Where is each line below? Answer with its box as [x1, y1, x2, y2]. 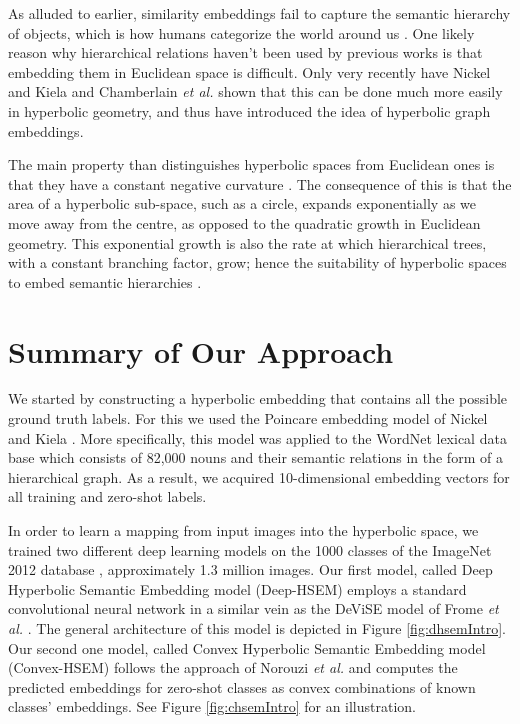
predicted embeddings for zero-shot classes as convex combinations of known [8, 676, 476, 697]
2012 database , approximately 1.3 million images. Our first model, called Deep [8, 559, 493, 580]
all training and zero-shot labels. [8, 486, 207, 507]
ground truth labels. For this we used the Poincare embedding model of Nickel [8, 408, 488, 429]
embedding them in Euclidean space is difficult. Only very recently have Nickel [8, 61, 491, 82]
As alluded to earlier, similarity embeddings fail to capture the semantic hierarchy [8, 3, 511, 23]
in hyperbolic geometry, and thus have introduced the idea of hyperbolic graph [8, 100, 491, 121]
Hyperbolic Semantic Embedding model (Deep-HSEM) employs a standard [8, 578, 467, 599]
